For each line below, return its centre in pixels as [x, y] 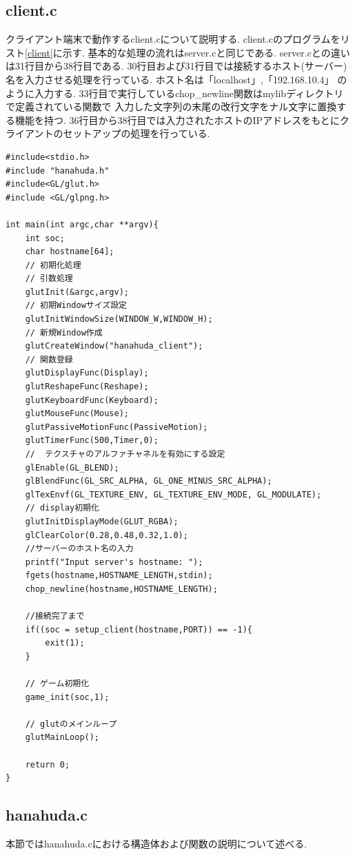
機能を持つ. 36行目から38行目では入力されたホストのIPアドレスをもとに [177, 120]
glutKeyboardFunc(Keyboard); [92, 400]
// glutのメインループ [71, 724]
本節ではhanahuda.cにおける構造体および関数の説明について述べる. [156, 844]
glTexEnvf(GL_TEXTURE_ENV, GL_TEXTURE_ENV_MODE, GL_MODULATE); [173, 494]
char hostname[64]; [70, 252]
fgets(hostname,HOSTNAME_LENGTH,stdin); [119, 576]
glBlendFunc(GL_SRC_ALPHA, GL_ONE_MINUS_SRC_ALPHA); [149, 481]
